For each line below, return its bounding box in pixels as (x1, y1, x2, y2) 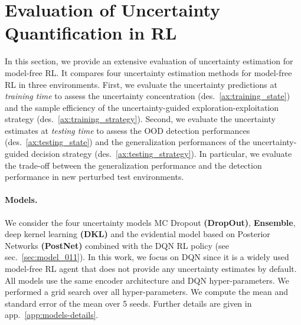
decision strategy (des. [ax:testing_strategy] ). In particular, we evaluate (31, 147, 292, 160)
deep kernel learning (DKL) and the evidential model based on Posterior (5, 228, 270, 240)
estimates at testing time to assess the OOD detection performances (5, 124, 250, 136)
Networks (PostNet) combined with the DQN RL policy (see (5, 239, 229, 251)
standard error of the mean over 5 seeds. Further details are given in (5, 297, 252, 309)
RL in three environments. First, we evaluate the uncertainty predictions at (5, 78, 277, 90)
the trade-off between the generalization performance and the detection (5, 159, 262, 171)
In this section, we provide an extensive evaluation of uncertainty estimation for (5, 55, 293, 67)
